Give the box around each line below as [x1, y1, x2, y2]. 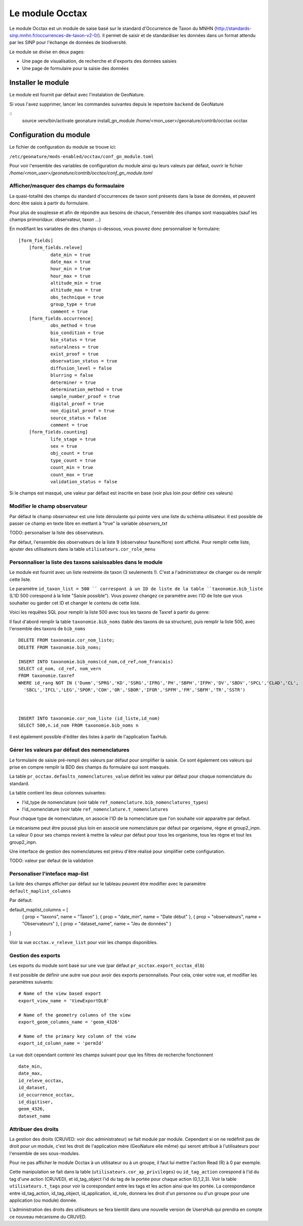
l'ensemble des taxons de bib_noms [9, 626, 86, 631]
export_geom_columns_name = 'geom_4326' [18, 1019, 120, 1025]
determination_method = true [50, 386, 123, 392]
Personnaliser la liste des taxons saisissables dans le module [9, 558, 163, 565]
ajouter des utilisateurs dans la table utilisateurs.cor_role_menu [9, 546, 156, 552]
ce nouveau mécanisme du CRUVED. [9, 1213, 87, 1219]
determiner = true [50, 379, 96, 385]
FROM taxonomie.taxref [18, 673, 75, 679]
